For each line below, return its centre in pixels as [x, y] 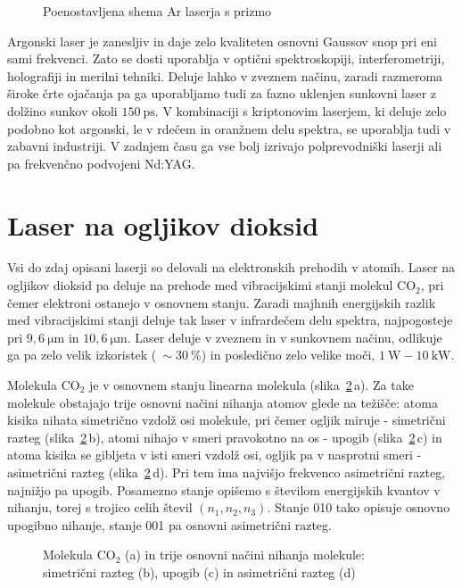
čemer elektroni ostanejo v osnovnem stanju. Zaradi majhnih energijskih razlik [222, 302]
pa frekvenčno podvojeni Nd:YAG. [101, 163]
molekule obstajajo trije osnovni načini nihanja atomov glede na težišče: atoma [223, 402]
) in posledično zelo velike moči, [288, 355]
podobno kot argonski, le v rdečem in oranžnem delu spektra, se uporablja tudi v [229, 128]
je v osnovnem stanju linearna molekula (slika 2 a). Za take [252, 385]
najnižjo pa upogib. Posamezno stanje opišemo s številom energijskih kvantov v [224, 489]
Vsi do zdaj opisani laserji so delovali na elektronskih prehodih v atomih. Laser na [231, 267]
